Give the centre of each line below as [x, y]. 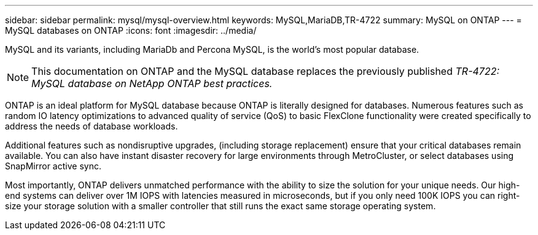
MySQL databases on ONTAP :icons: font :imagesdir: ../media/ [131, 30]
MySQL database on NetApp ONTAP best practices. [152, 83]
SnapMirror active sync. [53, 166]
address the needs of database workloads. [92, 126]
